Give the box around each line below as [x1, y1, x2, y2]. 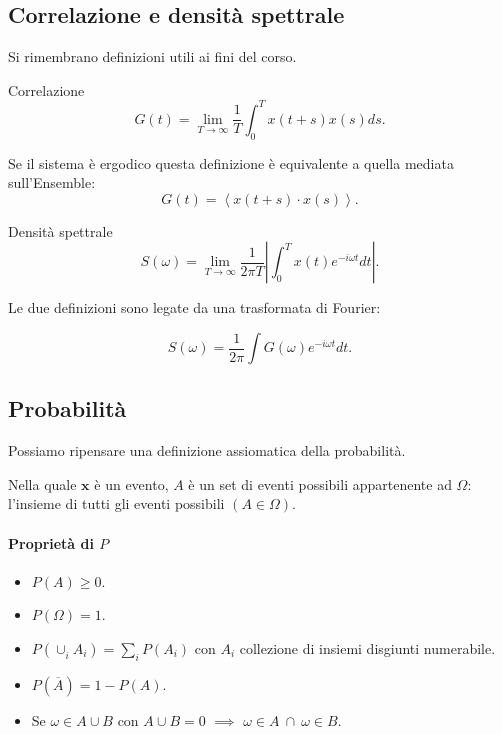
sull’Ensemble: [8, 172, 96, 193]
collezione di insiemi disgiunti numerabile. [239, 638, 496, 659]
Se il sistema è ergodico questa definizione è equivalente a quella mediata [8, 152, 454, 173]
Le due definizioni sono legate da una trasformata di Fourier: [8, 297, 381, 318]
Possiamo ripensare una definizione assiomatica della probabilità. [8, 440, 406, 461]
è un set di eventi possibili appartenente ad [188, 473, 452, 494]
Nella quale [8, 473, 77, 494]
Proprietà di [8, 532, 94, 553]
